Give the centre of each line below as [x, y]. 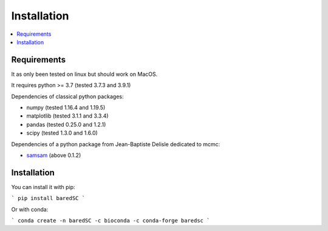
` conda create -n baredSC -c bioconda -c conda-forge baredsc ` [111, 221]
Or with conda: [30, 209]
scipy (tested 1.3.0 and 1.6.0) [62, 133]
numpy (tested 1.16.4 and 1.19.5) [66, 108]
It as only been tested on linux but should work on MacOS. [84, 74]
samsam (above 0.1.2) [54, 155]
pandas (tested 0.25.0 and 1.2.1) [66, 124]
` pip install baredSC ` [48, 198]
